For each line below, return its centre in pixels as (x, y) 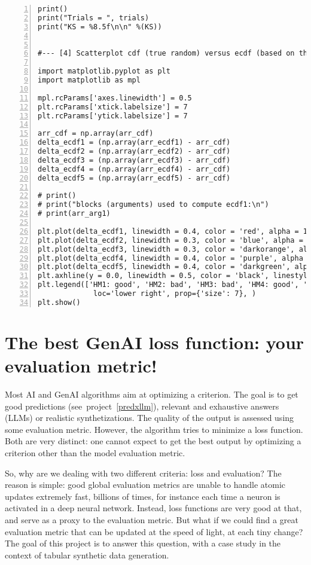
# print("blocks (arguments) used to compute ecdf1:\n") (153, 205)
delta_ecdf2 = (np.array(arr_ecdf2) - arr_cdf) (134, 151)
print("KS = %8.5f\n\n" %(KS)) (100, 27)
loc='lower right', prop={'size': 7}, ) (175, 294)
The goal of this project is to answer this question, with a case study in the (143, 543)
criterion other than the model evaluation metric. (95, 453)
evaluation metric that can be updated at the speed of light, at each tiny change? (154, 531)
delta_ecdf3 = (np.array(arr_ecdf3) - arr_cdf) (134, 160)
